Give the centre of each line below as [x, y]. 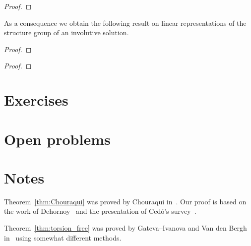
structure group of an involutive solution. [66, 32]
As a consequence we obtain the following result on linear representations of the [125, 23]
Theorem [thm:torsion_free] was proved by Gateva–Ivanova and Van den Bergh [125, 228]
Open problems [57, 139]
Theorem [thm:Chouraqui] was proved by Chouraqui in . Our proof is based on [125, 201]
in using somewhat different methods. [63, 237]
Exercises [36, 100]
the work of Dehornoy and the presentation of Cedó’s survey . [100, 211]
